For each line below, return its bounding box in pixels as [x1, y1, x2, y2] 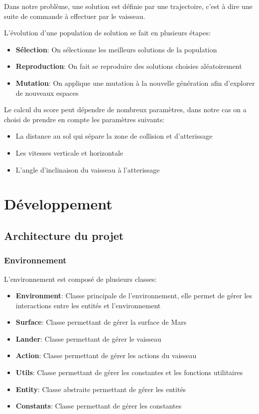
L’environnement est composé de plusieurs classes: [4, 273, 157, 284]
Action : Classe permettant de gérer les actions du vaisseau [15, 350, 197, 361]
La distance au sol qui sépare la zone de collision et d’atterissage [15, 131, 213, 141]
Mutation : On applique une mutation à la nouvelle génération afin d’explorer [15, 77, 255, 88]
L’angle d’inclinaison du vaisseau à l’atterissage [15, 164, 160, 175]
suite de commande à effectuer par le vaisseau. [4, 10, 145, 21]
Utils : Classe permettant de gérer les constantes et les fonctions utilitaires [15, 367, 243, 378]
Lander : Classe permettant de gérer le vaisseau [15, 333, 161, 344]
